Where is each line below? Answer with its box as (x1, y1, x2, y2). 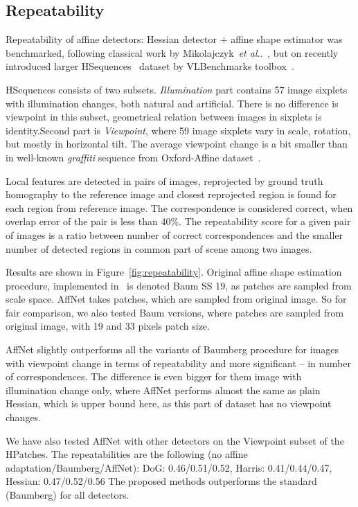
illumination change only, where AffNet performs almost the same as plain (6, 382, 321, 397)
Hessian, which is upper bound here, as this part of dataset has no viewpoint (6, 396, 332, 411)
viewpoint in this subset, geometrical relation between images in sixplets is (6, 109, 322, 124)
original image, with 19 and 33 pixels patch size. (6, 319, 210, 333)
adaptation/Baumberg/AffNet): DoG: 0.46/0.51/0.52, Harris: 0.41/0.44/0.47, (6, 460, 332, 474)
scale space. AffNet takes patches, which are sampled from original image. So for (6, 292, 347, 306)
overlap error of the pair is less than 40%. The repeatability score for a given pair (6, 214, 351, 229)
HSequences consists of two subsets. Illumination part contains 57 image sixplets (6, 82, 348, 96)
